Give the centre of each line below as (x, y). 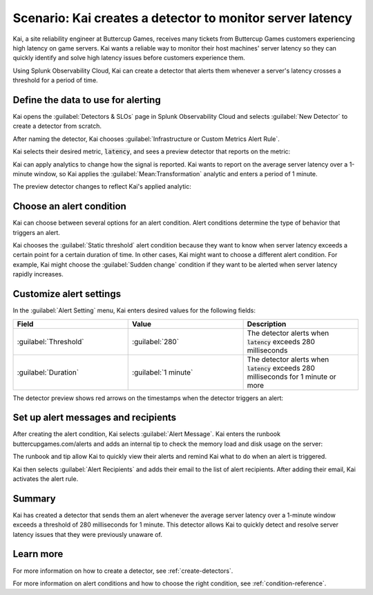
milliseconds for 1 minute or (291, 377)
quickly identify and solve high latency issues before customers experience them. (129, 58)
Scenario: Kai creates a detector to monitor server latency (182, 18)
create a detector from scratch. (57, 126)
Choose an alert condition (70, 206)
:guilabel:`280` (156, 341)
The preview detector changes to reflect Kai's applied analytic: (102, 187)
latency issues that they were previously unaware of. (87, 534)
